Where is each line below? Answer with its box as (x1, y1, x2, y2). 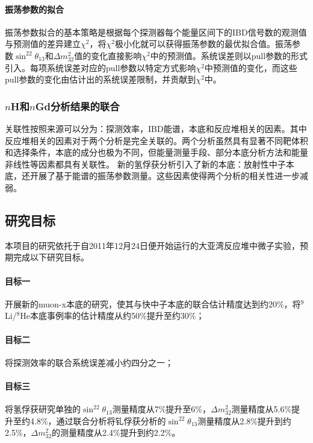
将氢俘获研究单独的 (5, 403, 81, 415)
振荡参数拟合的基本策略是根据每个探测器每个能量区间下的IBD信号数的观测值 (5, 25, 307, 38)
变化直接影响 (91, 49, 142, 61)
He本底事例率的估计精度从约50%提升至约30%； (20, 309, 205, 322)
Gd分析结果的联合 (35, 98, 120, 113)
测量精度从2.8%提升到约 (197, 414, 291, 427)
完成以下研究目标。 (13, 251, 89, 263)
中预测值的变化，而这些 (204, 61, 297, 74)
